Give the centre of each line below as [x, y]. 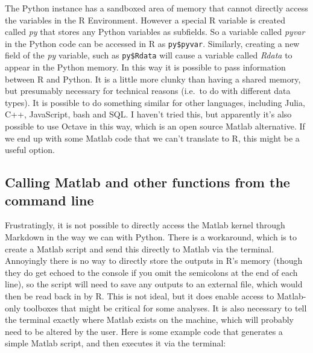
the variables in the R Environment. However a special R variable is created [145, 20]
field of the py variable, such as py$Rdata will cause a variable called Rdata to [149, 55]
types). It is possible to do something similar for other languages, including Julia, [155, 102]
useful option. [30, 150]
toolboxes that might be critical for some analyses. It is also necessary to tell [165, 308]
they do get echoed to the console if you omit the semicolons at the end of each [151, 272]
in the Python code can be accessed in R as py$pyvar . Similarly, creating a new [152, 43]
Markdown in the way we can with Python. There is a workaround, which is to [151, 237]
